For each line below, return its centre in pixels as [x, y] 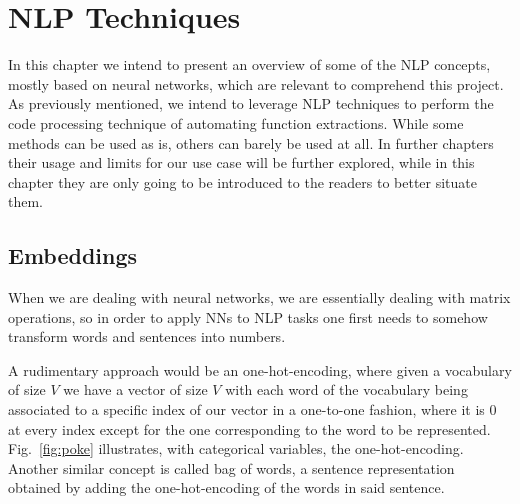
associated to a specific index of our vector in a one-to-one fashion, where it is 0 [252, 409]
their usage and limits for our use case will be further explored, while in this [241, 162]
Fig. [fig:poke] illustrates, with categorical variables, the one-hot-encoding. [236, 448]
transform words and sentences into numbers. [147, 336]
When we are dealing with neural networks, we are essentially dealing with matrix [259, 297]
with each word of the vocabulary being [346, 389]
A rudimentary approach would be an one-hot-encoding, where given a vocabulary [260, 369]
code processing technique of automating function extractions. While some [236, 122]
